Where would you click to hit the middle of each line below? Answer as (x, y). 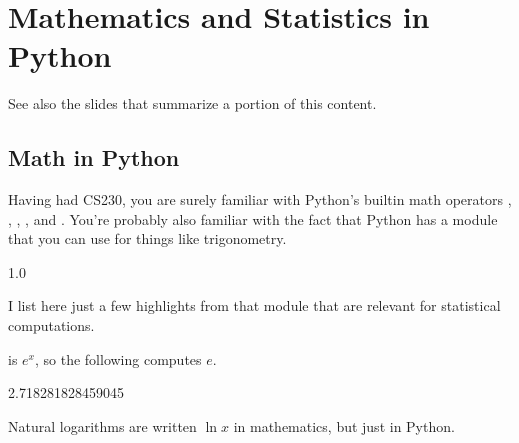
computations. (51, 325)
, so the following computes (118, 358)
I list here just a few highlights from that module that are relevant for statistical (254, 305)
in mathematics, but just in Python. (344, 425)
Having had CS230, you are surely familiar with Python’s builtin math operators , (260, 199)
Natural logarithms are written (102, 425)
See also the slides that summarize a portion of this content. (192, 103)
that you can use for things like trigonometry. (147, 238)
